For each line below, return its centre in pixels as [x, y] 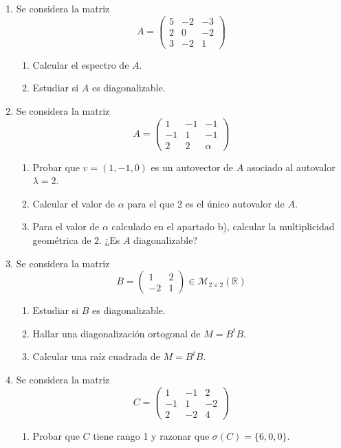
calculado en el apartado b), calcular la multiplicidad [223, 226]
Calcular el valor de [74, 203]
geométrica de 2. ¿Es [76, 240]
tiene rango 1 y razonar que [151, 435]
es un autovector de [192, 167]
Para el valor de [66, 226]
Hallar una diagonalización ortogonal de [117, 333]
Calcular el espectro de [81, 64]
